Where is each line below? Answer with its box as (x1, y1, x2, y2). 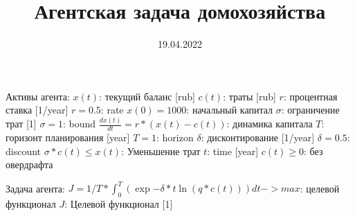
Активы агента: (6, 89, 70, 103)
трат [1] (6, 116, 37, 131)
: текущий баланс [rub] (99, 89, 195, 103)
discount (6, 143, 42, 158)
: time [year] (207, 143, 259, 158)
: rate (100, 102, 124, 117)
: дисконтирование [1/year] (201, 130, 315, 145)
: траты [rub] (223, 89, 276, 103)
